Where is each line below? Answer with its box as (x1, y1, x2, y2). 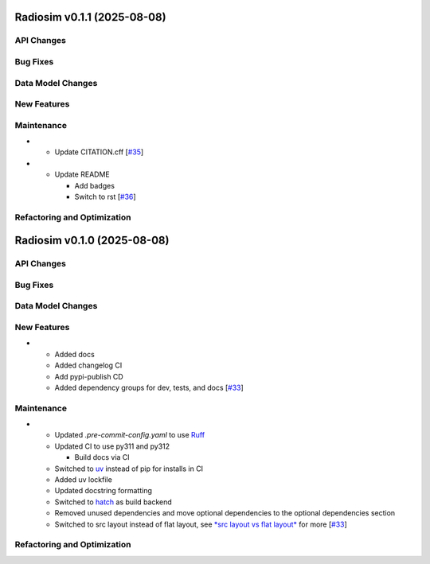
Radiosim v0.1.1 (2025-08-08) (14, 10, 166, 24)
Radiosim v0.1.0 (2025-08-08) (14, 234, 170, 247)
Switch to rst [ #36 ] (74, 192, 136, 201)
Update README (54, 169, 111, 179)
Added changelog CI (54, 360, 123, 370)
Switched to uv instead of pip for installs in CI (54, 464, 203, 473)
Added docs (54, 349, 95, 359)
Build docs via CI (74, 453, 131, 462)
